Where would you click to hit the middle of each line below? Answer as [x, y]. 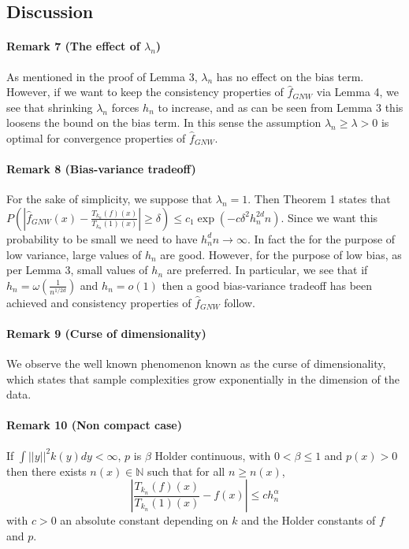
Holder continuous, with [213, 455]
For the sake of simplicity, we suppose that [110, 199]
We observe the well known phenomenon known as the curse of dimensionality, [196, 364]
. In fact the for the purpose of [321, 238]
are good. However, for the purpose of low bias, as [281, 254]
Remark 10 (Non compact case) [95, 425]
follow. [240, 302]
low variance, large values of [74, 254]
